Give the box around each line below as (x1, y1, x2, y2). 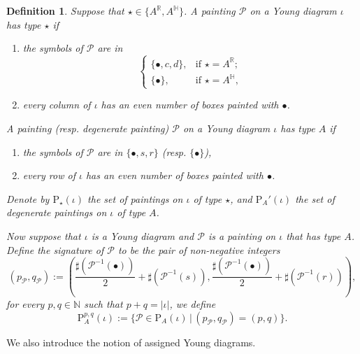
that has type (286, 228, 341, 243)
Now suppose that (6, 228, 81, 243)
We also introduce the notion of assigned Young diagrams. (6, 334, 256, 349)
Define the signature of (6, 242, 104, 257)
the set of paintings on (87, 191, 183, 206)
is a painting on (208, 228, 276, 243)
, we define (169, 297, 216, 311)
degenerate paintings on (6, 205, 107, 220)
